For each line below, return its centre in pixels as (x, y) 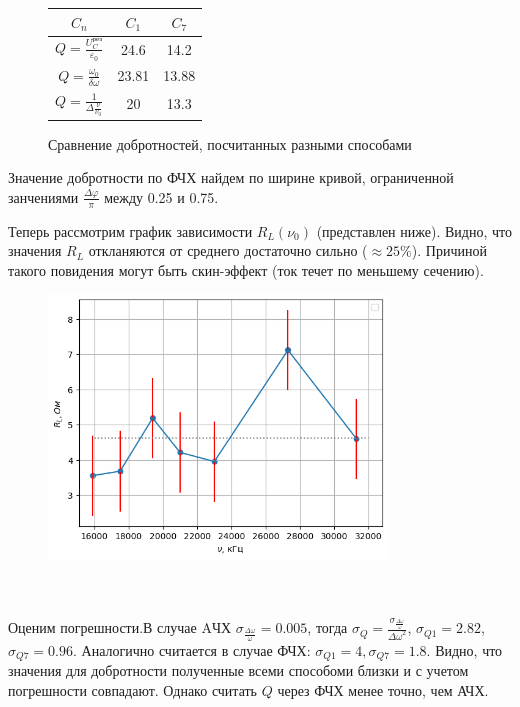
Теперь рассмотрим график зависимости (130, 230)
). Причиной (449, 250)
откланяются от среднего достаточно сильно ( (228, 250)
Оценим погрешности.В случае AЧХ (120, 627)
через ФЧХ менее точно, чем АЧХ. (383, 689)
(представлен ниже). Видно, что (414, 230)
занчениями (43, 196)
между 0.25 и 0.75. (161, 196)
